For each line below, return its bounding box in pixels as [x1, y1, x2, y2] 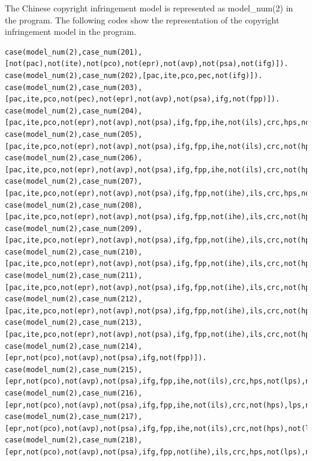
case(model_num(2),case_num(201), [5, 47, 143, 56]
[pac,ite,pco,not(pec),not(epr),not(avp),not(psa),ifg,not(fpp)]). [5, 95, 280, 104]
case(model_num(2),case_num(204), [5, 106, 143, 115]
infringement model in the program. [5, 25, 137, 38]
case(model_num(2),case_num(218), [5, 436, 143, 445]
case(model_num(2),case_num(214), [5, 342, 143, 351]
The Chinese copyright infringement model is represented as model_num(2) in [5, 2, 293, 14]
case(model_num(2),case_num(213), [5, 318, 143, 327]
